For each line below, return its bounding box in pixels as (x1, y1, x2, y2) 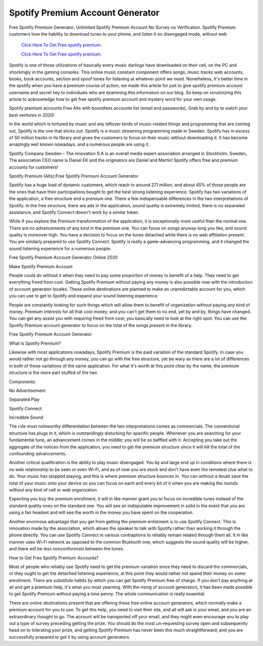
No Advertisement (9, 388, 46, 393)
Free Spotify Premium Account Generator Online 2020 (9, 254, 118, 260)
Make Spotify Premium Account (9, 263, 73, 269)
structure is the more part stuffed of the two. (9, 370, 98, 375)
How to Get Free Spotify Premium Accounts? (9, 555, 99, 561)
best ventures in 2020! (9, 112, 55, 118)
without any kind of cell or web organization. (9, 487, 98, 492)
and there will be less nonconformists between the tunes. (9, 546, 124, 552)
